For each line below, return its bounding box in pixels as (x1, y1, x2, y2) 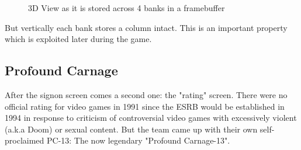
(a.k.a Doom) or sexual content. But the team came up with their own (5, 123, 258, 135)
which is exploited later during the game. (5, 33, 152, 45)
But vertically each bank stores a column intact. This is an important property (5, 21, 288, 33)
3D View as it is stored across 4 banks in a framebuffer (28, 2, 225, 13)
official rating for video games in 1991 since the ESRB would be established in (5, 100, 285, 112)
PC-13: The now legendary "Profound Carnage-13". (46, 134, 230, 146)
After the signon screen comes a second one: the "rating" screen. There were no (5, 88, 288, 100)
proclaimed (5, 134, 44, 146)
